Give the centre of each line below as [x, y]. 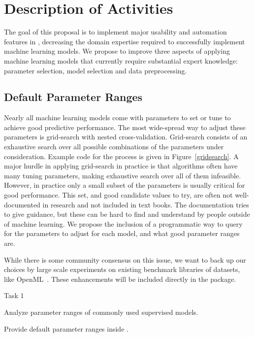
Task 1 [14, 295]
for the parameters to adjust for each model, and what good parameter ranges [122, 233]
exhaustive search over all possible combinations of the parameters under [114, 147]
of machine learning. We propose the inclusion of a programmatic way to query [123, 223]
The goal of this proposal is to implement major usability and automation [115, 32]
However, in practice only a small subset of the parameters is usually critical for [125, 185]
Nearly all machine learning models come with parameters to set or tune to [117, 118]
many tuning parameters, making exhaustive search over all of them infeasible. [123, 175]
